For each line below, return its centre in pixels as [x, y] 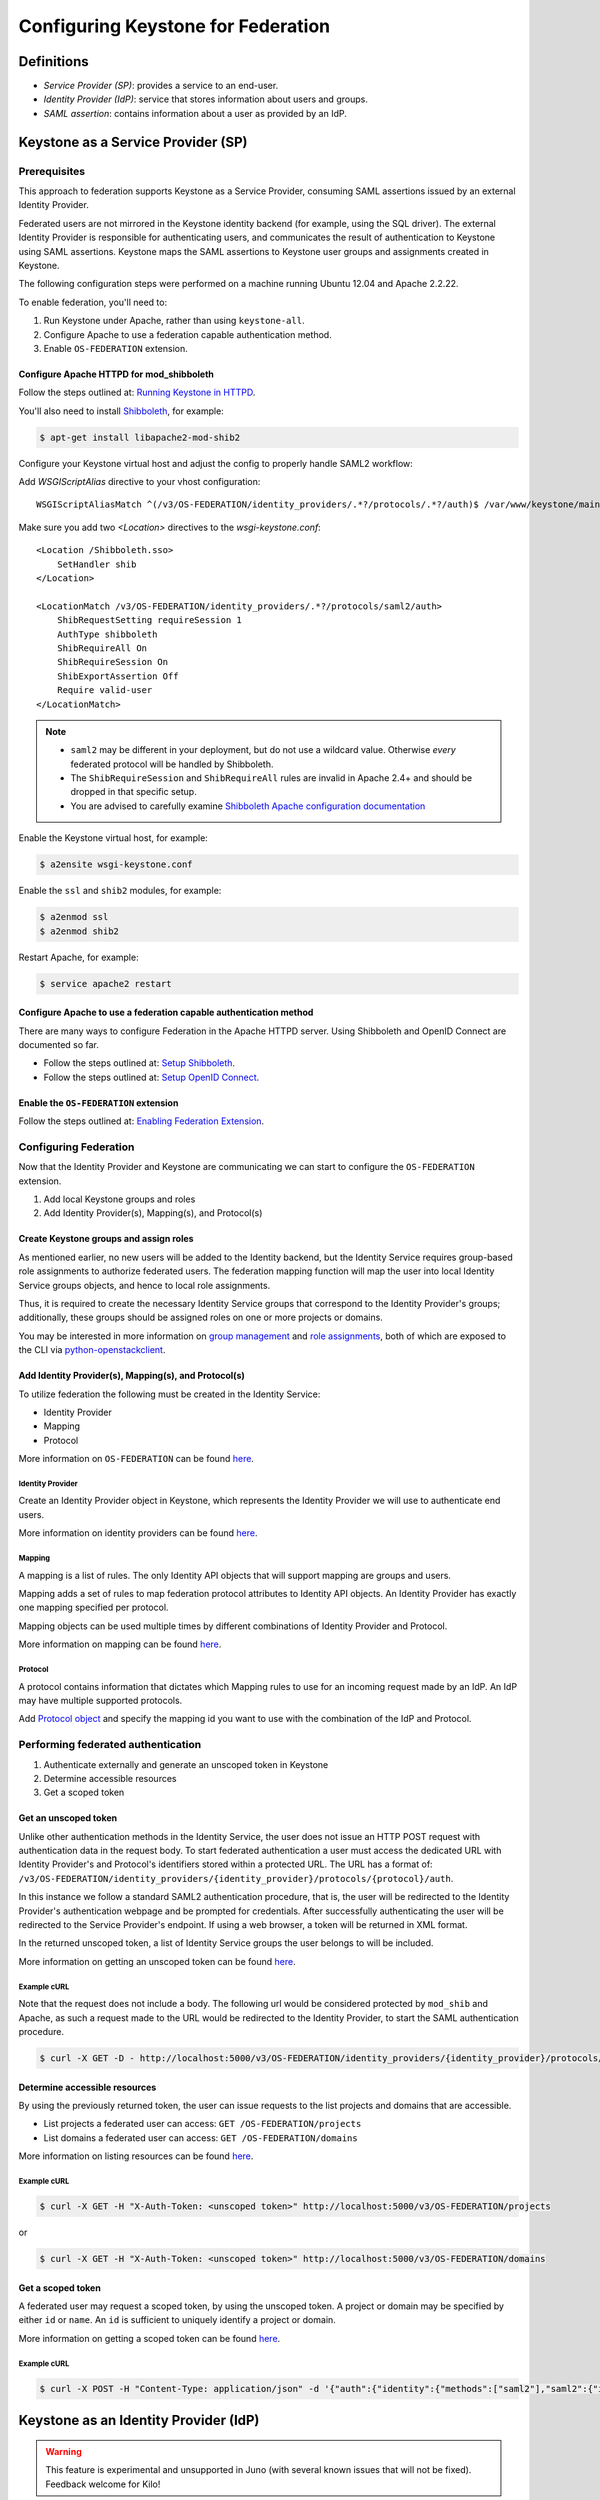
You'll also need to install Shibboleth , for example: [121, 411]
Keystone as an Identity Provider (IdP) [139, 2420]
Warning [63, 2451]
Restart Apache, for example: [78, 957]
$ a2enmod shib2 [79, 931]
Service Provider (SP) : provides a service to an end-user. [161, 86]
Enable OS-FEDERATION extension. [116, 348]
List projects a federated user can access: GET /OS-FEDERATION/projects [202, 2124]
